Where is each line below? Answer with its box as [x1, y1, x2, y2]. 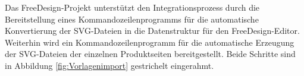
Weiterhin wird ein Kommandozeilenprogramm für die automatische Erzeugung [5, 36, 294, 48]
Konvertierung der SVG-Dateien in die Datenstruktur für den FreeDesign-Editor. [5, 24, 300, 37]
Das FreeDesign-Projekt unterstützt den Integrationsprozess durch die [5, 1, 260, 13]
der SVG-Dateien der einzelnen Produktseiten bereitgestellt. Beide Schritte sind [5, 47, 296, 60]
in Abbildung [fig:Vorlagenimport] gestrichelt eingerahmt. [5, 59, 214, 71]
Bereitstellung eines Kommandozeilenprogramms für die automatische [5, 12, 259, 25]
